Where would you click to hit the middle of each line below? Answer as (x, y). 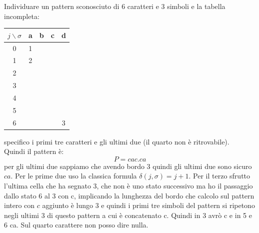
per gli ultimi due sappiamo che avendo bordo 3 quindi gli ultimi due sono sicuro (128, 166)
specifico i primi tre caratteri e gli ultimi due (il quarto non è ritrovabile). (117, 141)
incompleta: (22, 16)
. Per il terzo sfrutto (219, 176)
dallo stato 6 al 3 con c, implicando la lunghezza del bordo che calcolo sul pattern (129, 195)
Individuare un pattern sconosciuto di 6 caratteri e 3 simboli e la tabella (115, 6)
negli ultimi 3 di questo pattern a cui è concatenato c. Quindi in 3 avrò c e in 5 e (128, 215)
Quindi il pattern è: (34, 151)
